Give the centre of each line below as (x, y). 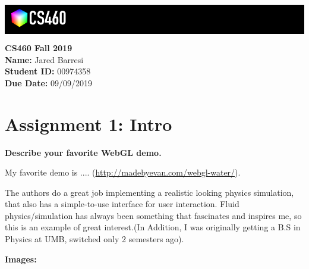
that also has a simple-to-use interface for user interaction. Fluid (122, 204)
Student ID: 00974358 (48, 71)
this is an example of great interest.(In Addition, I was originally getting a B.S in (153, 227)
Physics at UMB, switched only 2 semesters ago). (94, 239)
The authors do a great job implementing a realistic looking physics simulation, (149, 192)
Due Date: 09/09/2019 (48, 82)
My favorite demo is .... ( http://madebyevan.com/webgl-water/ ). (123, 172)
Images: (21, 259)
